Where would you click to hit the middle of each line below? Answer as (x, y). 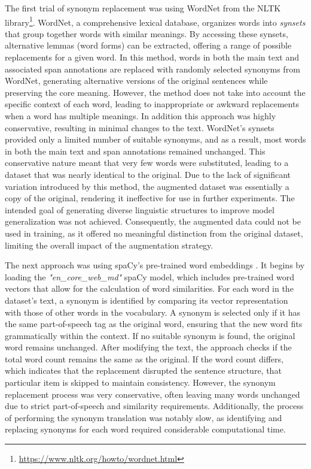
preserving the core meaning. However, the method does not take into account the (155, 92)
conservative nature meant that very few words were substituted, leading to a (147, 163)
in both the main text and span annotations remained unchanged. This (135, 151)
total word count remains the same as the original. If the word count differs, (144, 358)
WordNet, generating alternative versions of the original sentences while (136, 81)
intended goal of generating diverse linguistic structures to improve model (140, 209)
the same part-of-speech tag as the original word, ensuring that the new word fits (154, 324)
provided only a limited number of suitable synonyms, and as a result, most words (155, 139)
